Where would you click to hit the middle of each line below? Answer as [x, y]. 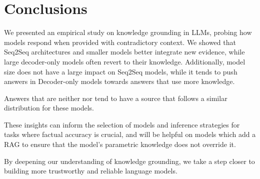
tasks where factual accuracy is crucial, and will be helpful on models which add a [130, 134]
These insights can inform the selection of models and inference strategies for [122, 124]
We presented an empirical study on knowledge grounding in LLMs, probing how [128, 32]
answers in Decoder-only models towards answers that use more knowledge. [119, 81]
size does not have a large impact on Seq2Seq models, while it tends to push [121, 71]
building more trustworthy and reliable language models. [91, 171]
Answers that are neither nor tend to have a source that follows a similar [116, 98]
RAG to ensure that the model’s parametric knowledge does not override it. [120, 144]
